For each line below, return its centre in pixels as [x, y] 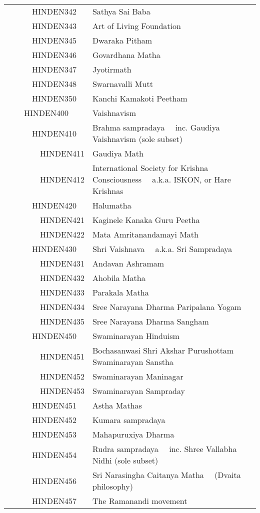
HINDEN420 [54, 205]
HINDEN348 [54, 84]
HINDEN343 [54, 26]
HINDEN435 [62, 321]
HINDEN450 [54, 336]
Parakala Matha [120, 292]
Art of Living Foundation [136, 26]
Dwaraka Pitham [122, 40]
